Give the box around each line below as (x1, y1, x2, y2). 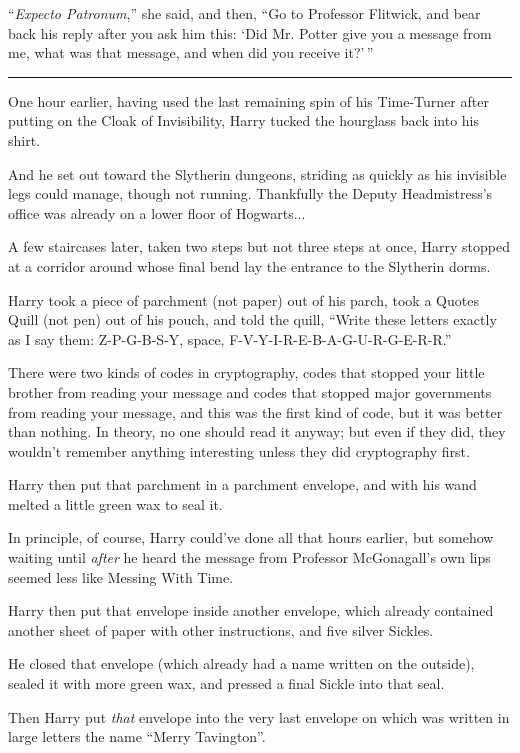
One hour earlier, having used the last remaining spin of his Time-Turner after (8, 90, 489, 111)
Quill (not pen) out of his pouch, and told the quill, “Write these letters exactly (8, 309, 497, 330)
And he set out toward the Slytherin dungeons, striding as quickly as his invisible (8, 163, 507, 184)
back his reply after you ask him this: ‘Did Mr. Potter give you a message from (8, 22, 492, 43)
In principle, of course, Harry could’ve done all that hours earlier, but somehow (8, 527, 494, 548)
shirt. (8, 129, 41, 150)
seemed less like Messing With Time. (8, 566, 234, 587)
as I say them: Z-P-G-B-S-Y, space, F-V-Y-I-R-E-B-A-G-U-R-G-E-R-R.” (8, 328, 452, 349)
